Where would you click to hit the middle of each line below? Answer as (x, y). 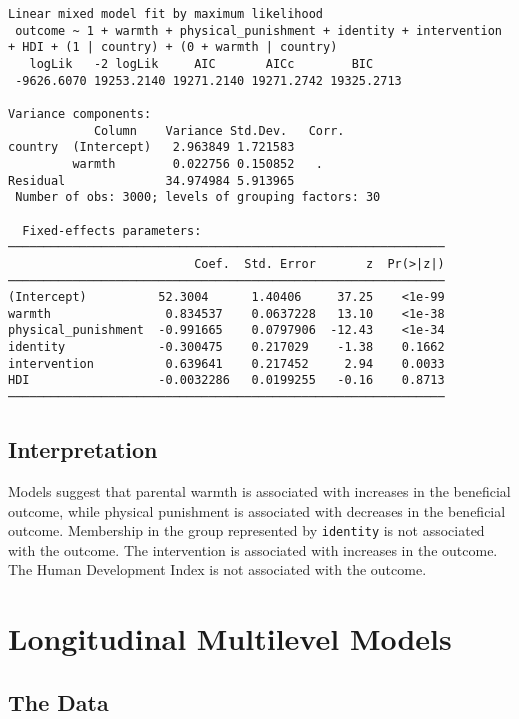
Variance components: (80, 113)
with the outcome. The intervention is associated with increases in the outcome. (253, 549)
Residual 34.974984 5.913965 (151, 180)
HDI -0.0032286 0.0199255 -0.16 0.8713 (226, 380)
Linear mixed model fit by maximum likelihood (165, 14)
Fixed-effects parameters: (112, 230)
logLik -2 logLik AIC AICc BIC (201, 63)
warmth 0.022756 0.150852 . (197, 163)
